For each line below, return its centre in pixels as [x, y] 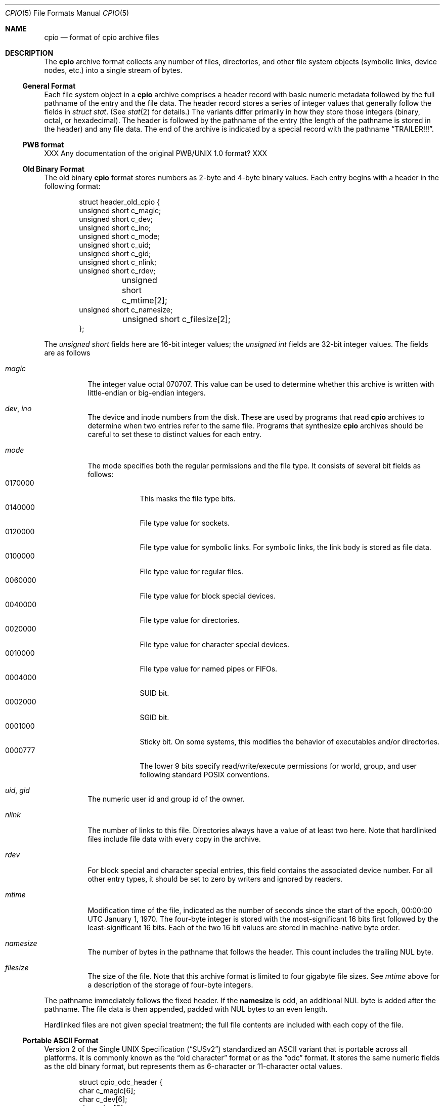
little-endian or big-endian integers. [147, 393]
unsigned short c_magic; [120, 210]
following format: [72, 186]
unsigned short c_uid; [115, 245]
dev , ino [18, 408]
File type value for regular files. [192, 571]
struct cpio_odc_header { [121, 1082]
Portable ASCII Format [60, 1040]
